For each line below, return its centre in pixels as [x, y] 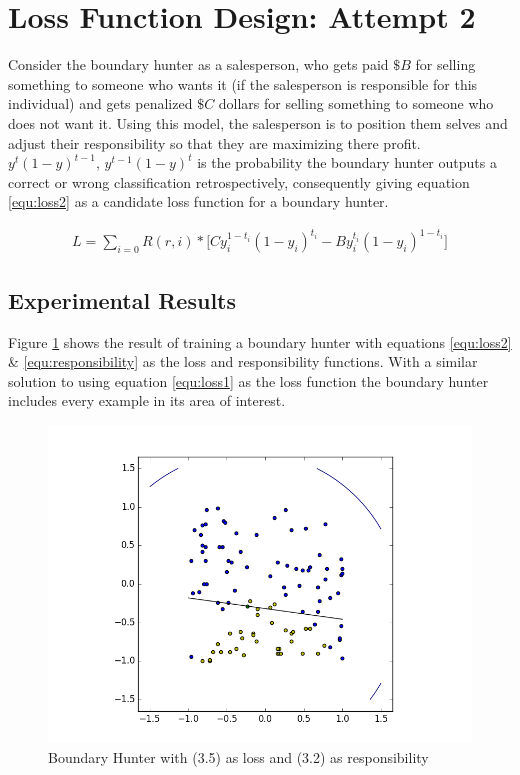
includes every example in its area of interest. [147, 400]
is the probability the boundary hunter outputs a [347, 162]
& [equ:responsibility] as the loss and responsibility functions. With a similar [243, 361]
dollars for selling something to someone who [356, 103]
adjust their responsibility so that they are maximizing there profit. [214, 142]
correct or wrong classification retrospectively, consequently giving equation [239, 181]
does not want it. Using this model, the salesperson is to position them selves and [258, 122]
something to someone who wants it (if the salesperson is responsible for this [243, 83]
